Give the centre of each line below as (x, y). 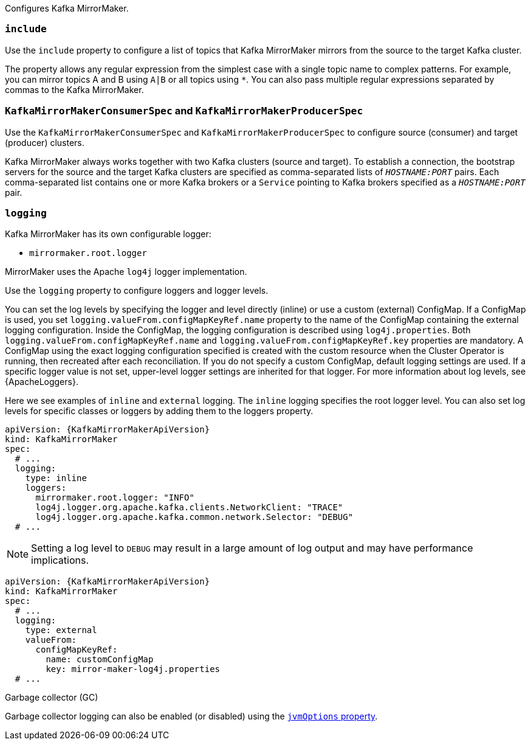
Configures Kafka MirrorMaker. (67, 8)
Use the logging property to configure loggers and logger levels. (137, 291)
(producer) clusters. (45, 142)
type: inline (56, 478)
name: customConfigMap (100, 660)
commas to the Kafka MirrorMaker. (74, 89)
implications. (60, 560)
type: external (61, 630)
